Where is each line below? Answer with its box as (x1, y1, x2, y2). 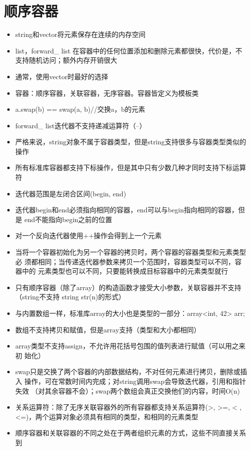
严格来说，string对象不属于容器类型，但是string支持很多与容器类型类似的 (15, 137, 247, 147)
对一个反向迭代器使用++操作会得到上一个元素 (15, 230, 162, 241)
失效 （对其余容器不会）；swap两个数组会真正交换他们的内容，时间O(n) (15, 385, 240, 396)
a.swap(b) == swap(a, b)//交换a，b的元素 (15, 104, 145, 114)
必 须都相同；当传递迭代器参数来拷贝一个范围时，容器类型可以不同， (15, 256, 235, 266)
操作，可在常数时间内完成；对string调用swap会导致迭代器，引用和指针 (24, 376, 246, 386)
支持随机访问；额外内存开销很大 (15, 55, 117, 65)
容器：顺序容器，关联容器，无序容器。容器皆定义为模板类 (15, 87, 199, 98)
